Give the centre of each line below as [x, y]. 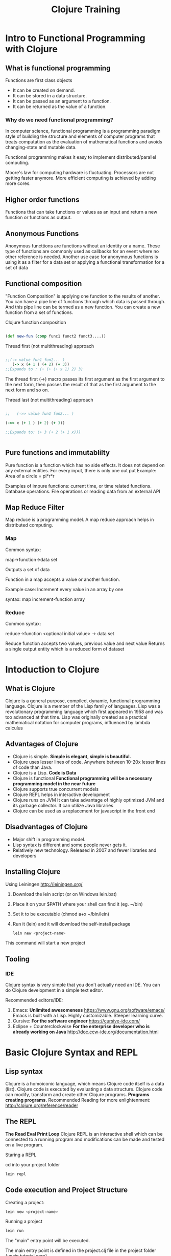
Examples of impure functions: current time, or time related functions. [78, 486]
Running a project [24, 1221]
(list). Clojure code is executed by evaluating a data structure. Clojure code [84, 1089]
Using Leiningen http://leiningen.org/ [44, 884]
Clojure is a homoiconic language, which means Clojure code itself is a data [85, 1084]
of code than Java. [32, 767]
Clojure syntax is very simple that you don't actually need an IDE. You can [83, 985]
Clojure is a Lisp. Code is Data [44, 772]
